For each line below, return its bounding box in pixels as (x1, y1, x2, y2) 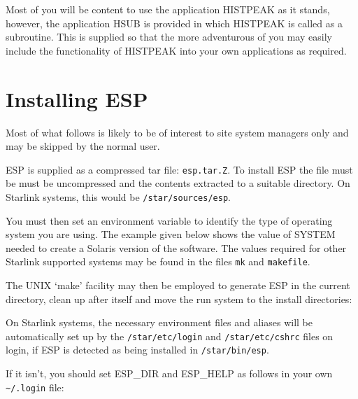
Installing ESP (6, 84, 148, 113)
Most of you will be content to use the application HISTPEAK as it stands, (6, 2, 330, 16)
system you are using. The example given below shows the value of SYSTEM (6, 227, 336, 241)
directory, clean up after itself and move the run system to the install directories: (6, 291, 352, 306)
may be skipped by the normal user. (6, 139, 160, 153)
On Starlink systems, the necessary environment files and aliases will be (6, 315, 313, 330)
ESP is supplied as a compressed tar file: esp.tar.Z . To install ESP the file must (6, 162, 353, 176)
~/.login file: (6, 379, 64, 394)
